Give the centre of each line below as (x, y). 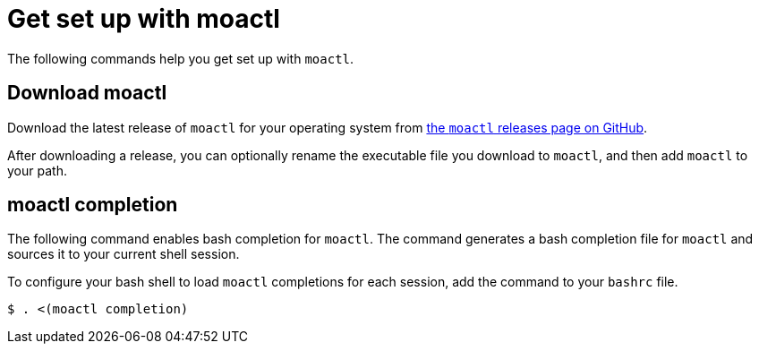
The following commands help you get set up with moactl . (181, 58)
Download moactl (87, 93)
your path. (37, 170)
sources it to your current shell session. (124, 254)
